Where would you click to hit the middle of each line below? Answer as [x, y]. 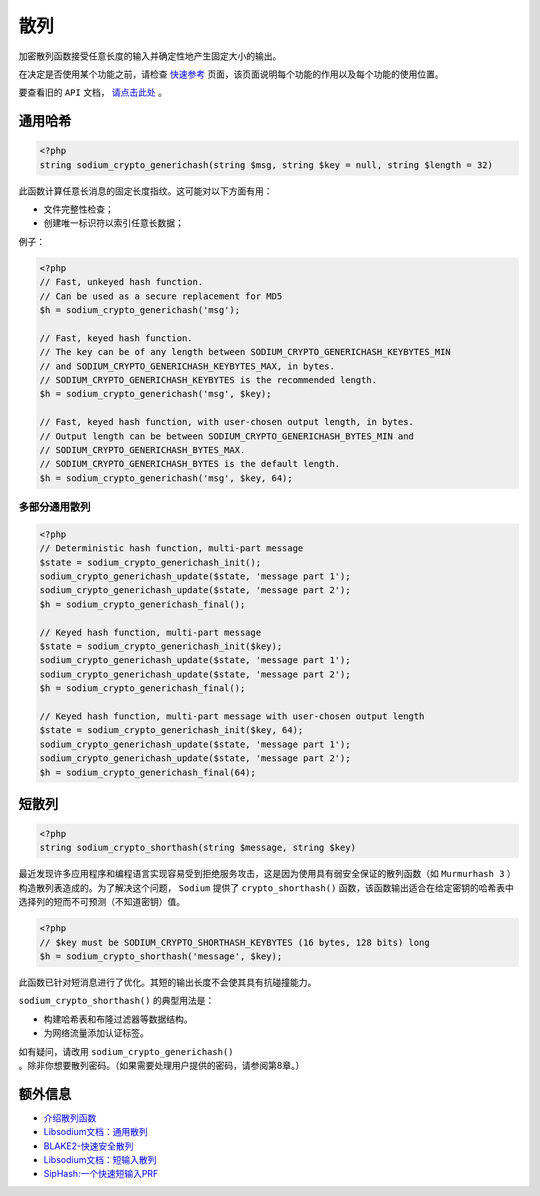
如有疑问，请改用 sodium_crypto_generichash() [126, 1051]
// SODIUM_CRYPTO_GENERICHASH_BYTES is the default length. [190, 464]
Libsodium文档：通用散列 [96, 1132]
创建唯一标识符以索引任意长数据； [113, 223]
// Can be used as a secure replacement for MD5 [161, 296]
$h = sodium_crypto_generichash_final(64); [148, 772]
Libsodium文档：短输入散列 [100, 1160]
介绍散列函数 [70, 1117]
